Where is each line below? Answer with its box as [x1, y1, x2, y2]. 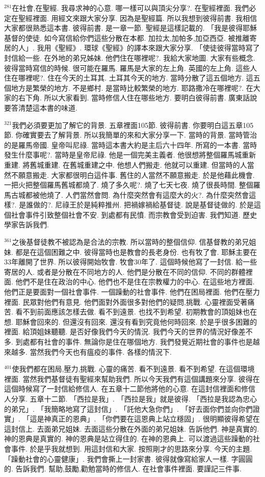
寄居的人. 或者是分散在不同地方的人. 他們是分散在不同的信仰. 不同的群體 [4, 266, 246, 277]
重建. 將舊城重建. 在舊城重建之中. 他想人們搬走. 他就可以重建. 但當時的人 [4, 159, 247, 170]
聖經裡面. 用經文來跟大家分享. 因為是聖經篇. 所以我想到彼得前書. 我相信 [18, 12, 257, 23]
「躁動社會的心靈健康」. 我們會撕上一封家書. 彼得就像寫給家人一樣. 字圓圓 [4, 453, 253, 464]
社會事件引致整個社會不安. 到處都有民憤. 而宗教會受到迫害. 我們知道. [11, 209, 241, 220]
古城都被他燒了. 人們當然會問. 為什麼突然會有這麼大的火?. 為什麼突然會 [11, 189, 249, 200]
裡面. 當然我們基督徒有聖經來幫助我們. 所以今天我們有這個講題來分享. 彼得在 [4, 373, 260, 384]
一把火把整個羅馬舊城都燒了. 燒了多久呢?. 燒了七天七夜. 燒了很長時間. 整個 [4, 179, 253, 190]
